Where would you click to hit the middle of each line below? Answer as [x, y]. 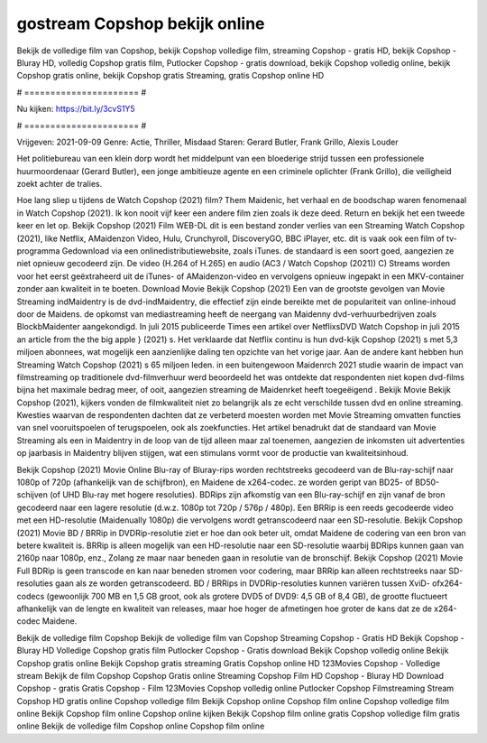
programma [38, 251]
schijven [32, 495]
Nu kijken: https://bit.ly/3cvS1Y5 [76, 109]
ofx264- [447, 583]
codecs [31, 596]
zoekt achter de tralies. [60, 184]
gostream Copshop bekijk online [141, 23]
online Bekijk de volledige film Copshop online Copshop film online [141, 726]
